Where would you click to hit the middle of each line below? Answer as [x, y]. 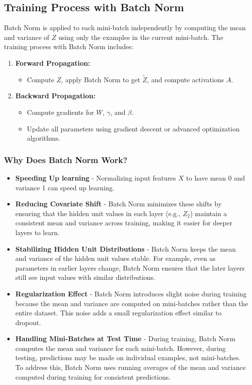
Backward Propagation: [55, 96]
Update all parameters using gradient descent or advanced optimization [133, 128]
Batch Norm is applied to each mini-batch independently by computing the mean [125, 27]
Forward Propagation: [53, 63]
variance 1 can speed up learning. [65, 187]
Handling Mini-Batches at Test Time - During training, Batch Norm [125, 339]
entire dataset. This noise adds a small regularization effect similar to [118, 313]
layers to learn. [37, 232]
